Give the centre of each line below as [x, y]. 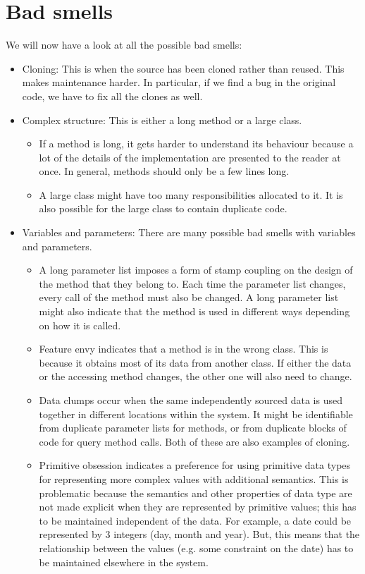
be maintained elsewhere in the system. [124, 562]
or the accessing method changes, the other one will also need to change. [196, 376]
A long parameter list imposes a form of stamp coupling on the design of [196, 270]
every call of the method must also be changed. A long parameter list [189, 297]
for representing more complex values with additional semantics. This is [194, 478]
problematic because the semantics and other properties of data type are [196, 493]
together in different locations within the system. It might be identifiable [196, 414]
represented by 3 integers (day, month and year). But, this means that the [199, 534]
